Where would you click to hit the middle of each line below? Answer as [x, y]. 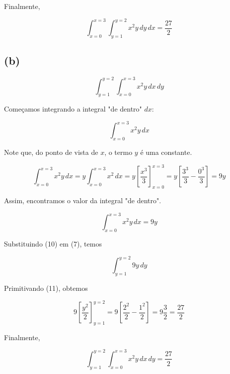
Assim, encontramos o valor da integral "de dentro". [83, 200]
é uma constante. [166, 152]
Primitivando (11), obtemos [46, 288]
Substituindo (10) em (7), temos [53, 244]
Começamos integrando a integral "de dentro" [73, 109]
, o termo [118, 152]
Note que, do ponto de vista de [51, 152]
